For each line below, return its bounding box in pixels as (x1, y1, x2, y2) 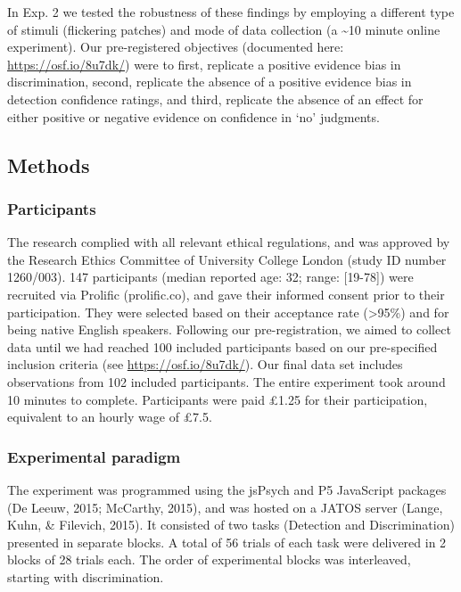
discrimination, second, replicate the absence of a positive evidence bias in (7, 72, 412, 91)
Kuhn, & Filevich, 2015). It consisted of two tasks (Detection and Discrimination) (7, 515, 455, 534)
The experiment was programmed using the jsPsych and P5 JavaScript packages (7, 480, 447, 498)
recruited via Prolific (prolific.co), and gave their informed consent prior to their (7, 284, 445, 303)
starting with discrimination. (7, 567, 164, 586)
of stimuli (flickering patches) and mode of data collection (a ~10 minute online (7, 20, 440, 38)
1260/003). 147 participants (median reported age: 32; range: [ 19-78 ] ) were (7, 267, 414, 286)
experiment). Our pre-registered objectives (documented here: (7, 37, 344, 56)
